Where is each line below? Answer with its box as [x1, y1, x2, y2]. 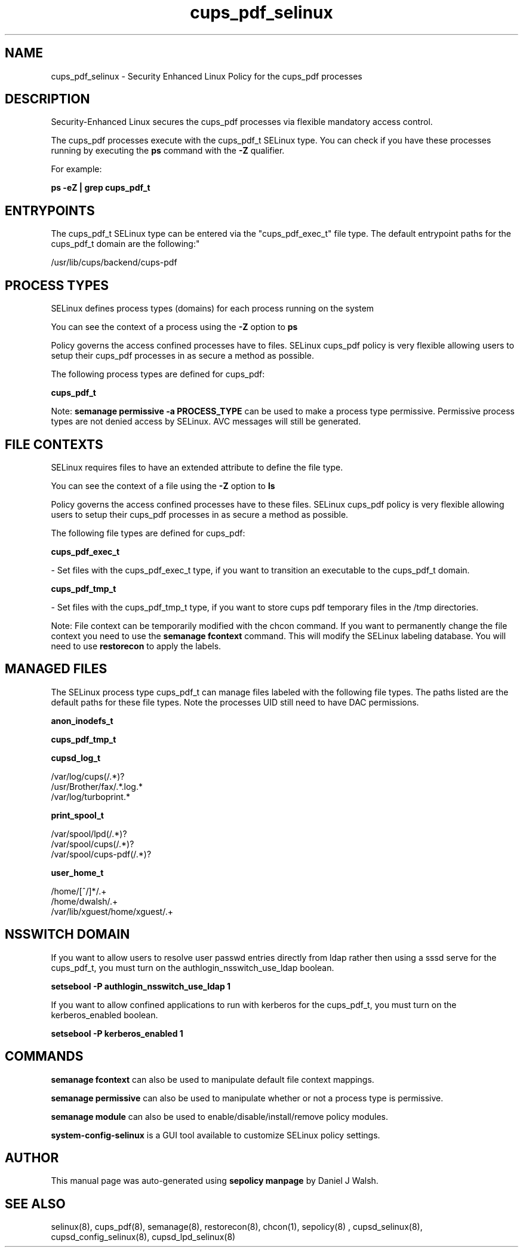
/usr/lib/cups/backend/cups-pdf [51, 257, 177, 268]
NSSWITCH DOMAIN [5, 927, 130, 942]
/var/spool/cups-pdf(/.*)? [51, 848, 152, 859]
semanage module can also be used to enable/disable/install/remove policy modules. [51, 1111, 389, 1122]
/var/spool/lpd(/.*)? [51, 828, 127, 839]
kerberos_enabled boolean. [51, 1009, 158, 1020]
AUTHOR [5, 1150, 59, 1165]
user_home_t [51, 867, 104, 878]
